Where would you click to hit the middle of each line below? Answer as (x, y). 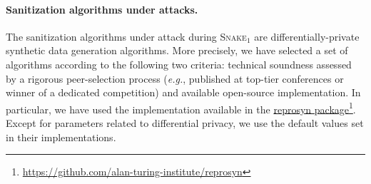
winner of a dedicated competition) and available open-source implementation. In (183, 92)
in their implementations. (61, 137)
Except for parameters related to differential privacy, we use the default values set (185, 123)
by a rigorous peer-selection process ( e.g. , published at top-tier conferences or (175, 78)
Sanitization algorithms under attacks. (102, 9)
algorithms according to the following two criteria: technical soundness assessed (179, 64)
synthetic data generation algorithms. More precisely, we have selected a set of (177, 50)
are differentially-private (307, 36)
